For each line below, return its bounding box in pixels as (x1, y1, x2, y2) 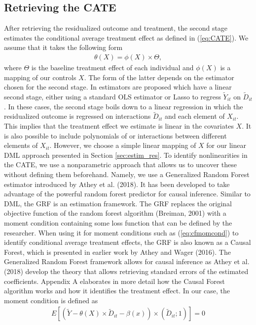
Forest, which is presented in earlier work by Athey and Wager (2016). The (4, 246, 231, 257)
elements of (4, 140, 38, 150)
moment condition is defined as (4, 295, 98, 305)
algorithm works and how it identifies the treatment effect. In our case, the (4, 285, 230, 296)
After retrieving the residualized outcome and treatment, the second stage (4, 23, 228, 33)
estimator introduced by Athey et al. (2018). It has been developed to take (4, 179, 230, 189)
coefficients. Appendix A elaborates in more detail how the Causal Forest (4, 276, 225, 286)
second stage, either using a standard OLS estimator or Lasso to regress (4, 92, 221, 102)
